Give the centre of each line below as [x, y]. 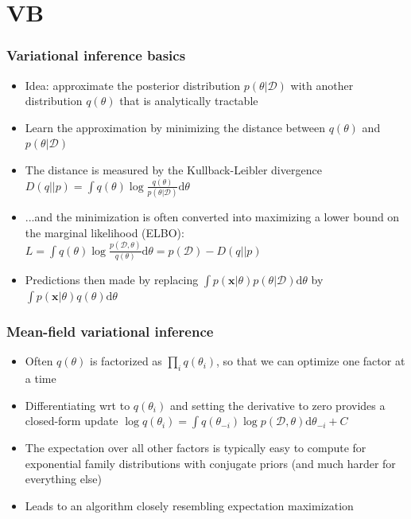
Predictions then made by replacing [112, 279]
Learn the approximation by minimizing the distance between [175, 127]
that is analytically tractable [189, 101]
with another [322, 85]
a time [41, 379]
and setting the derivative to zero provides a [277, 405]
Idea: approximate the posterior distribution [133, 85]
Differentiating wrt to [78, 405]
